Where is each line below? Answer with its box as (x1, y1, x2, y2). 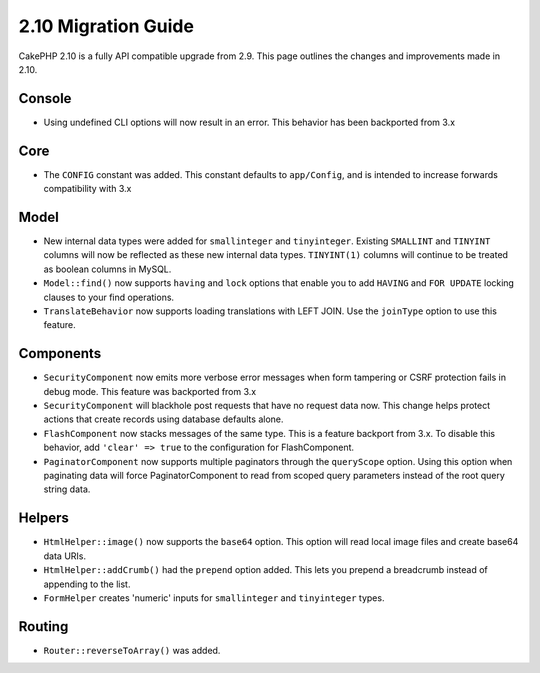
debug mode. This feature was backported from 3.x (43, 385, 257, 397)
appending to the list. (43, 578, 131, 590)
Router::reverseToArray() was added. (43, 644, 221, 656)
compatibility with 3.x (43, 183, 132, 195)
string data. (43, 483, 91, 495)
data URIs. (43, 550, 87, 562)
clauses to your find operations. (43, 291, 175, 303)
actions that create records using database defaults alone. (43, 413, 284, 425)
